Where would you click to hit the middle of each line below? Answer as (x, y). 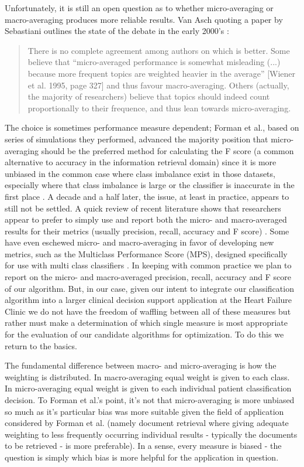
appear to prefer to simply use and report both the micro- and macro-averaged (146, 219)
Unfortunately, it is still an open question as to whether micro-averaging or (139, 8)
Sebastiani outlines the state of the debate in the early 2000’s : (117, 31)
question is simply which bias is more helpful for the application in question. (142, 457)
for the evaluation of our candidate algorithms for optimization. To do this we (144, 334)
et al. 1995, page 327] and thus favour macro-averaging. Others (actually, (158, 85)
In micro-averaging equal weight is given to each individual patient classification (148, 388)
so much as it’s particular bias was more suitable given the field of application (144, 411)
